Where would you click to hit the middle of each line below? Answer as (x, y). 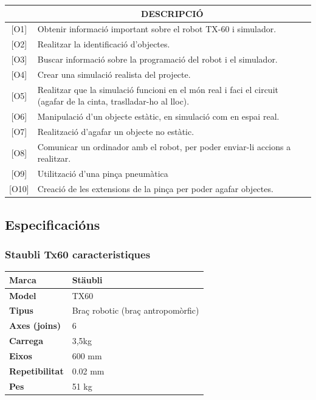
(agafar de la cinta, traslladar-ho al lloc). (113, 101)
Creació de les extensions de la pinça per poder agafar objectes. (155, 189)
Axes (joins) (35, 326)
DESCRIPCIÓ (172, 13)
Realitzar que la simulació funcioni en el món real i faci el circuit (158, 89)
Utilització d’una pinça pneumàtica (103, 174)
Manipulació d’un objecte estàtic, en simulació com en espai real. (158, 116)
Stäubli (87, 279)
